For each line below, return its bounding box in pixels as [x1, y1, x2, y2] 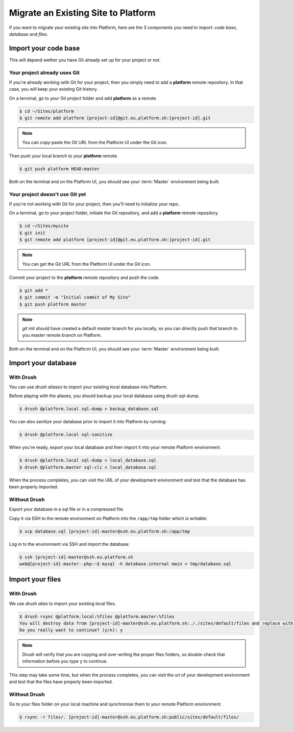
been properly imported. [9, 484, 58, 490]
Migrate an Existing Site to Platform [9, 7, 156, 18]
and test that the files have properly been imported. [9, 679, 113, 685]
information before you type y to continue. [22, 658, 108, 664]
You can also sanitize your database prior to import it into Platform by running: [9, 419, 167, 425]
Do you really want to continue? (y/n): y [19, 628, 123, 633]
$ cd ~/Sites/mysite [19, 223, 69, 229]
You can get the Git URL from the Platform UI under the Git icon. [22, 261, 151, 267]
